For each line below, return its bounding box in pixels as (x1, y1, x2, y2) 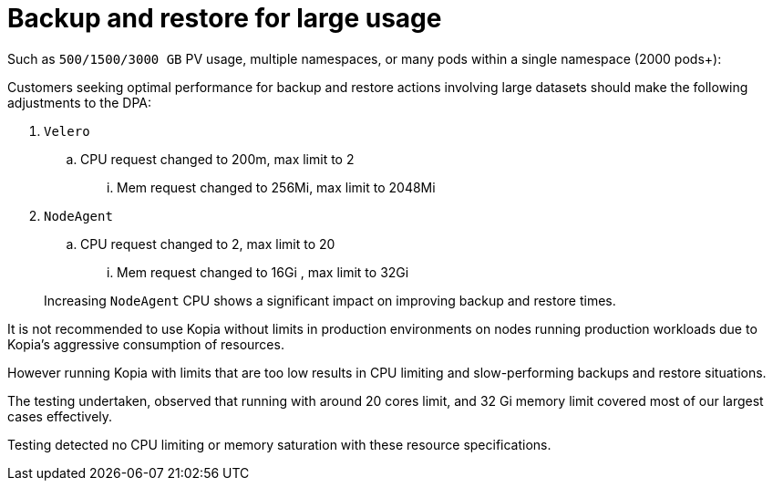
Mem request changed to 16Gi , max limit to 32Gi (117, 264, 409, 280)
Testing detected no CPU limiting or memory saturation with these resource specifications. (7, 436, 551, 452)
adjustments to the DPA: (7, 94, 151, 110)
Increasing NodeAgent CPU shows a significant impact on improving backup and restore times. (44, 292, 616, 308)
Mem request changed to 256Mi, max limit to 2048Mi (117, 179, 436, 195)
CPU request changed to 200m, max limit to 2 (80, 151, 355, 167)
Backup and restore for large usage (7, 3, 442, 34)
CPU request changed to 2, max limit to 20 (80, 235, 335, 252)
